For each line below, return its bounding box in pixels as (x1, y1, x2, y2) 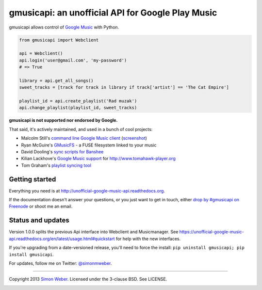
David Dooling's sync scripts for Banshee (21, 148, 104, 155)
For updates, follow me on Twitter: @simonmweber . (9, 260, 112, 266)
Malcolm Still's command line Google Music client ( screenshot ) (21, 135, 147, 141)
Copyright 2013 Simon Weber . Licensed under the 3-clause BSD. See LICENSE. (9, 276, 167, 282)
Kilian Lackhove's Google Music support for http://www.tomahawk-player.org (21, 156, 176, 161)
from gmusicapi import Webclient (19, 37, 99, 43)
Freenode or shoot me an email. (9, 204, 73, 209)
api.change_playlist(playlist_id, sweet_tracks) (19, 105, 137, 111)
